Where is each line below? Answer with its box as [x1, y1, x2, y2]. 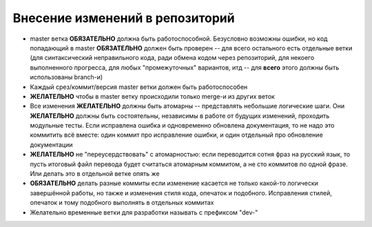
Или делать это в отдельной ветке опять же [30, 170, 160, 178]
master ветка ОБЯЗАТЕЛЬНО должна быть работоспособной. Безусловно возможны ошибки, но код [30, 34, 328, 43]
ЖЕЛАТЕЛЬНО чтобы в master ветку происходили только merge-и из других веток [30, 92, 276, 100]
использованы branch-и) [30, 73, 103, 81]
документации [30, 140, 73, 148]
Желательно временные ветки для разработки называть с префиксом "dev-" [30, 208, 258, 217]
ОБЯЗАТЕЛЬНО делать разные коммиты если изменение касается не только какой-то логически [30, 179, 318, 188]
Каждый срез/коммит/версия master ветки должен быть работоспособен [30, 83, 248, 91]
